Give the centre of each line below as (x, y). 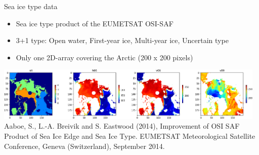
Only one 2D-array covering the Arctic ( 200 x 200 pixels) (104, 57)
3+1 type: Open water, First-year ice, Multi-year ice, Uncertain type (122, 40)
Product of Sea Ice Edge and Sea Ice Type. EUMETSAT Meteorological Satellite (130, 136)
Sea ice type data (31, 6)
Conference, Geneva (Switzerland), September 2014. (84, 146)
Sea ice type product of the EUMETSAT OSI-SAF (95, 23)
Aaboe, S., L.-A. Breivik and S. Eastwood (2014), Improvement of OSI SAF (122, 126)
